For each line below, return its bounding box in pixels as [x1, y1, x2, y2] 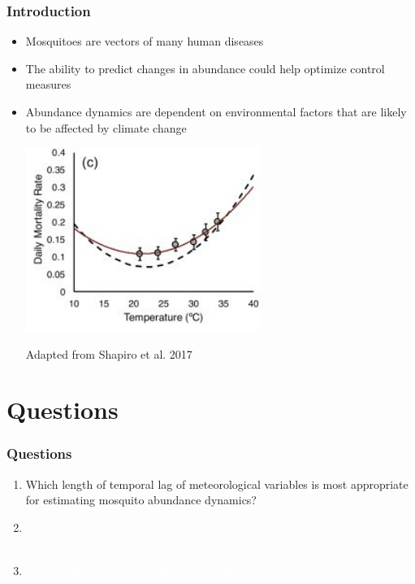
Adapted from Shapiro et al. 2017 [25, 345, 192, 362]
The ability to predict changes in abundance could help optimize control [25, 59, 385, 76]
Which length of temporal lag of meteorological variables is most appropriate [25, 475, 409, 492]
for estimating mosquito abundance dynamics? [25, 491, 257, 508]
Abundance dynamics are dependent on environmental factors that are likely [25, 103, 407, 120]
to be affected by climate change [25, 119, 187, 136]
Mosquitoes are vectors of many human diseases [25, 33, 264, 50]
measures [25, 76, 71, 93]
